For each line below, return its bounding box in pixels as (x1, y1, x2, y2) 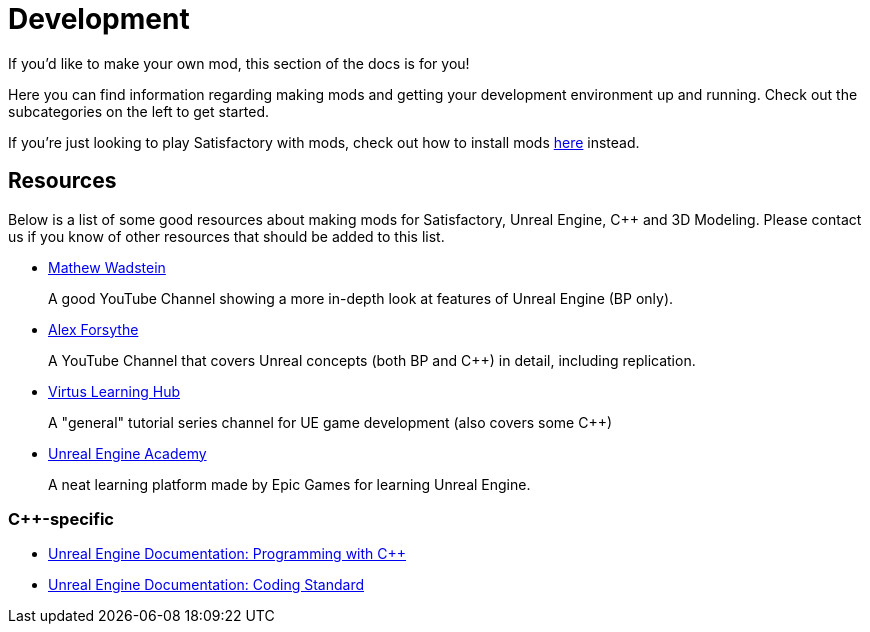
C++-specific (8, 508, 114, 529)
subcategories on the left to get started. (8, 102, 270, 120)
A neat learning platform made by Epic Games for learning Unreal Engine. (48, 475, 531, 493)
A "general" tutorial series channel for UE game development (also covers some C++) (48, 413, 613, 431)
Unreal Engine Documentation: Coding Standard (48, 576, 365, 594)
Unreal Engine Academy (48, 444, 207, 462)
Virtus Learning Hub (48, 382, 181, 400)
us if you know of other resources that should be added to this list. (8, 227, 445, 245)
